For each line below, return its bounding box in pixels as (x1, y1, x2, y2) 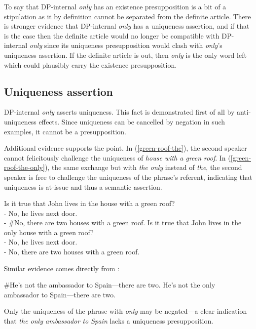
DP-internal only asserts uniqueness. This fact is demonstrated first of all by (4, 107, 235, 117)
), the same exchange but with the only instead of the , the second (44, 162, 242, 172)
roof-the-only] (4, 162, 45, 172)
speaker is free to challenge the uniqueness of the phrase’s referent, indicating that (4, 171, 253, 182)
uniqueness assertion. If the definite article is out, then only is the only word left (4, 49, 247, 60)
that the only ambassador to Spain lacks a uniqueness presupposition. (4, 316, 214, 326)
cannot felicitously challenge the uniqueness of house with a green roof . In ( (4, 152, 231, 163)
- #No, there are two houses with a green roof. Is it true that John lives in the (4, 217, 242, 228)
